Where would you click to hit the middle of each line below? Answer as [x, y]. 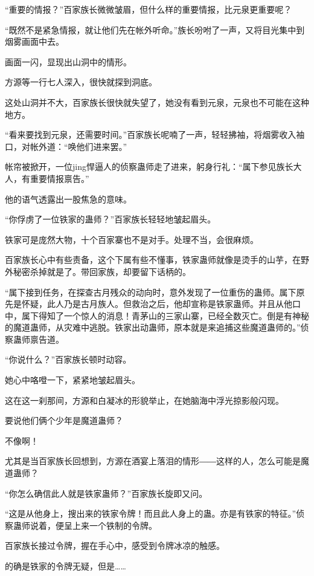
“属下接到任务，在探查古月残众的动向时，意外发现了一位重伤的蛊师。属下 [151, 292]
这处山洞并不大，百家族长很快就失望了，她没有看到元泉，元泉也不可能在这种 [157, 102]
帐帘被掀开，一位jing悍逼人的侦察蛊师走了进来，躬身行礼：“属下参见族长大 [153, 167]
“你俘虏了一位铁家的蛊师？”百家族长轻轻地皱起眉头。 [111, 219]
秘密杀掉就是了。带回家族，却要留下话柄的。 [102, 271]
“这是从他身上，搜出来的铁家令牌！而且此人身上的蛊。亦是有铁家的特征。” [151, 513]
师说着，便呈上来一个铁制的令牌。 [89, 525]
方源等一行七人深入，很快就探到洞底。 [81, 82]
